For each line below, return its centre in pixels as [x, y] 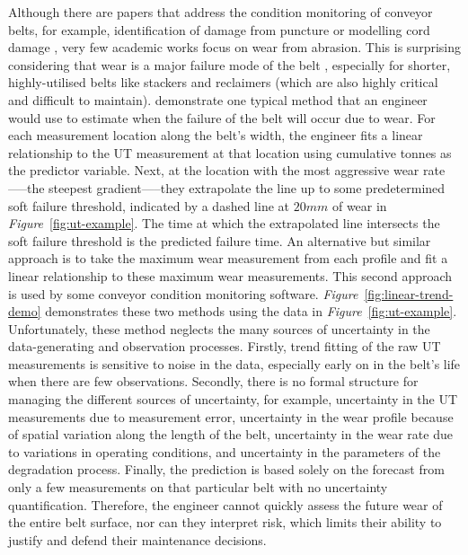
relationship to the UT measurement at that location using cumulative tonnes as [230, 152]
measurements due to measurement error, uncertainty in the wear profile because [231, 416]
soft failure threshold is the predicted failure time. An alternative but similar [220, 240]
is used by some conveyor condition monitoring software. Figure [183, 293]
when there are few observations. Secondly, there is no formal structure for [213, 381]
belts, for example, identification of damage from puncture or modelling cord [219, 29]
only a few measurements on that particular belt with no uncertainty [198, 487]
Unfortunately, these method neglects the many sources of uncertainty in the [219, 328]
